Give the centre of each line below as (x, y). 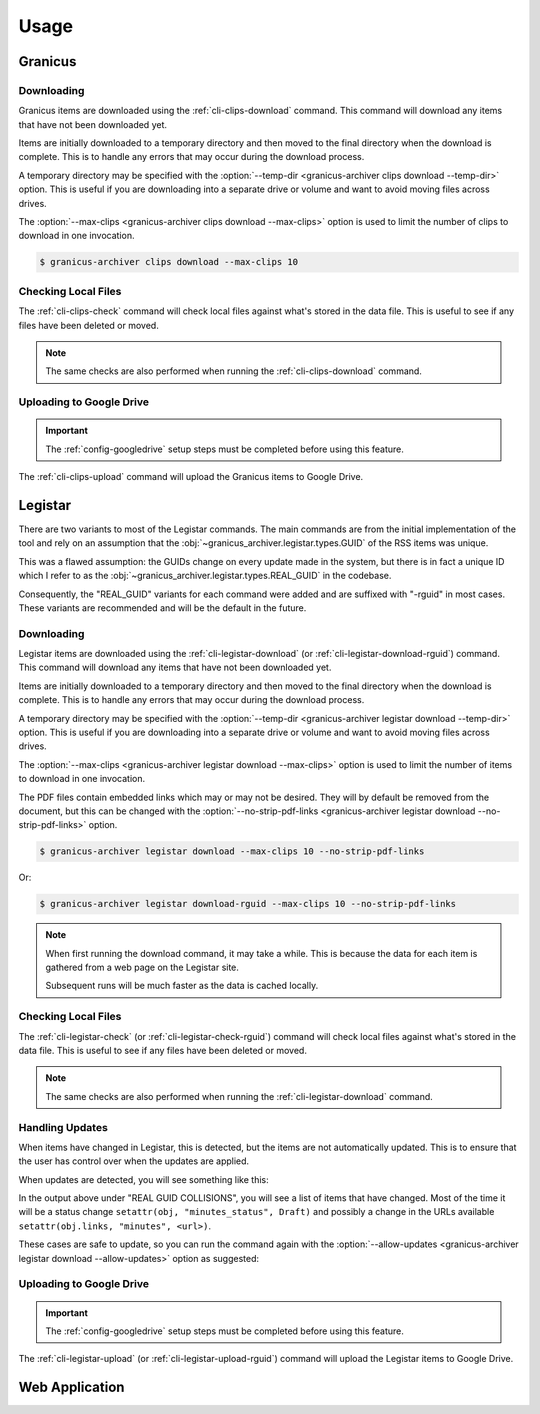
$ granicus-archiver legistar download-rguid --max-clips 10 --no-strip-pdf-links (248, 904)
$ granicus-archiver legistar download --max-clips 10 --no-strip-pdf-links (232, 851)
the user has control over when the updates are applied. (134, 1161)
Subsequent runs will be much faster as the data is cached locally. (182, 986)
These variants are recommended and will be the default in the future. (162, 607)
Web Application (71, 1387)
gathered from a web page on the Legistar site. (142, 967)
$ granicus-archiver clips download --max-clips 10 (169, 262)
